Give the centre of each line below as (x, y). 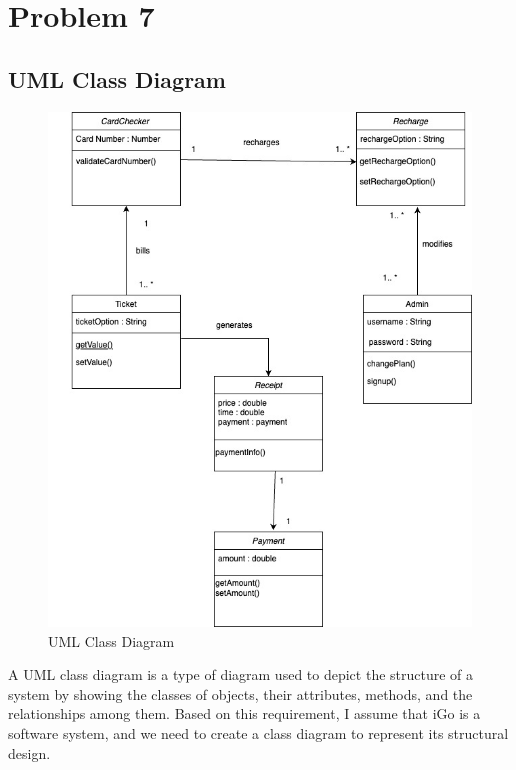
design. (29, 752)
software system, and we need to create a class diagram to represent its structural (258, 732)
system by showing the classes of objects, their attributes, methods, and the (240, 693)
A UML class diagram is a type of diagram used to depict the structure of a (241, 674)
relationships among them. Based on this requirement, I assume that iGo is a (244, 713)
